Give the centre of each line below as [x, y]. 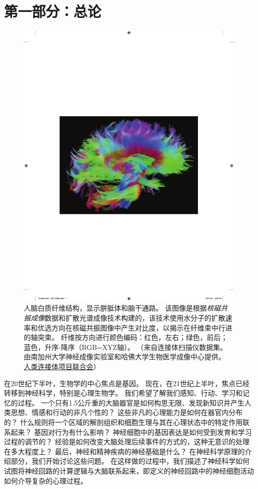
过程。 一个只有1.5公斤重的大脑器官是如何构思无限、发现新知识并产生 [131, 402]
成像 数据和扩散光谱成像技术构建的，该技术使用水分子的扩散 [128, 318]
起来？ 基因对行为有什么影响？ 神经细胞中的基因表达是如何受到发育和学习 [131, 432]
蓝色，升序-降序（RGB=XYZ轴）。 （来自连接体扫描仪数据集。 [126, 347]
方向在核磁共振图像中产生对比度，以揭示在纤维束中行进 [142, 327]
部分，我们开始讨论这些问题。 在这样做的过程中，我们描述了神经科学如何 [130, 461]
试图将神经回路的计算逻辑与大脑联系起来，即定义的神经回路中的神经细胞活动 [129, 470]
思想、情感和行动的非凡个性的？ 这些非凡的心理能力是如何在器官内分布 [127, 412]
